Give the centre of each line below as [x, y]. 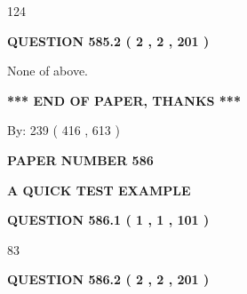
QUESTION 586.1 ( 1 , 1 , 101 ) [108, 220]
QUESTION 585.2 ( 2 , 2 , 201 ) [108, 40]
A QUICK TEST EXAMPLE [99, 190]
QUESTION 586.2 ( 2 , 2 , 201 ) [108, 279]
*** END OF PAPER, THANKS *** [124, 100]
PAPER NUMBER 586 [80, 159]
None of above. [48, 71]
